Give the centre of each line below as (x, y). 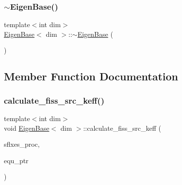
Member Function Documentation (91, 76)
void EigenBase (27, 128)
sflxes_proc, (22, 144)
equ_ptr (16, 160)
